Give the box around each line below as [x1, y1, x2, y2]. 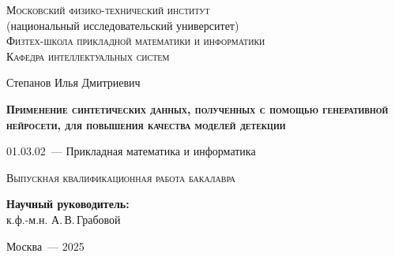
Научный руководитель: [6, 196, 130, 212]
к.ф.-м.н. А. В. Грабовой [6, 210, 121, 227]
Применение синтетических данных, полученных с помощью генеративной [6, 100, 389, 117]
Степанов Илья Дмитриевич [6, 74, 141, 91]
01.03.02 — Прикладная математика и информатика [6, 143, 256, 159]
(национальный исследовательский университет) [6, 17, 239, 33]
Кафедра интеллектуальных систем [6, 47, 170, 64]
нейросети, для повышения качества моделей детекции [6, 116, 286, 132]
